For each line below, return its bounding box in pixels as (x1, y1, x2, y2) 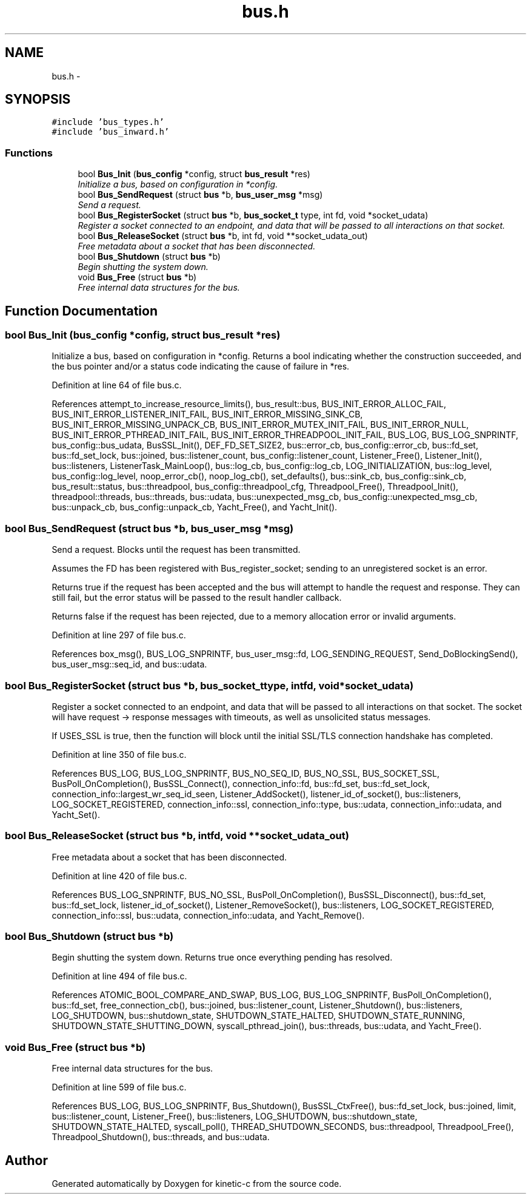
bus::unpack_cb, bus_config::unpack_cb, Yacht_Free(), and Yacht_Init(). (52, 502, 338, 513)
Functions (5, 146, 53, 159)
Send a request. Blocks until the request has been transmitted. (52, 544, 301, 555)
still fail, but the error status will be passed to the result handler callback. (52, 592, 342, 603)
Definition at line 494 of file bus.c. (52, 971, 187, 982)
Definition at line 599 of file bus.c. (52, 1082, 187, 1093)
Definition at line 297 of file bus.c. (52, 630, 186, 641)
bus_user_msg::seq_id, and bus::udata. (52, 659, 207, 670)
